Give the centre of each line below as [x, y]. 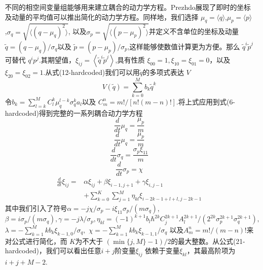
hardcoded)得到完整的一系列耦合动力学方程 [74, 113]
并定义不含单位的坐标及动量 [194, 31]
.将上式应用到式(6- [206, 101]
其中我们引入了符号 [36, 208]
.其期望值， [57, 59]
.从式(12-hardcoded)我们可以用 [91, 72]
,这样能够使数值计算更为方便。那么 [184, 46]
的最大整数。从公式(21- [208, 241]
